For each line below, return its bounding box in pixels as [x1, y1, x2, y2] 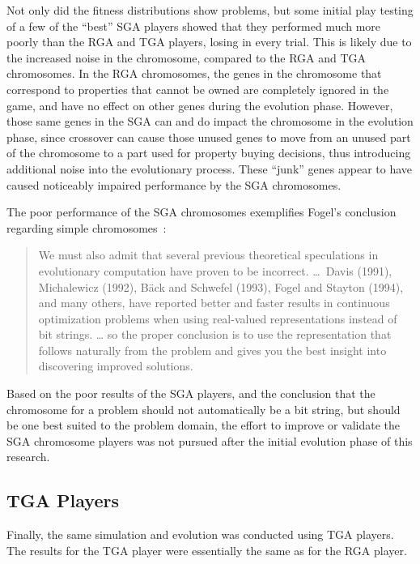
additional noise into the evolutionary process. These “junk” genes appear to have [6, 160, 413, 177]
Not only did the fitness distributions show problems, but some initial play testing [6, 2, 414, 18]
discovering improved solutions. [38, 357, 193, 374]
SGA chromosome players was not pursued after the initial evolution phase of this [6, 432, 413, 449]
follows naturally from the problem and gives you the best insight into [38, 341, 387, 358]
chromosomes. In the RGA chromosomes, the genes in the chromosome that [6, 65, 382, 82]
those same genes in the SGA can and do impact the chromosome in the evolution [6, 113, 414, 130]
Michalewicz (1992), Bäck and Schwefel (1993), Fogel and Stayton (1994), [38, 278, 404, 295]
